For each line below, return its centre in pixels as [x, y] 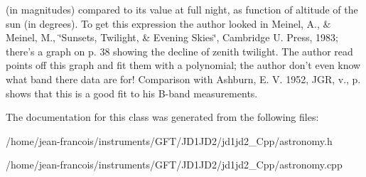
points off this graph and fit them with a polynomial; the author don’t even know [183, 65]
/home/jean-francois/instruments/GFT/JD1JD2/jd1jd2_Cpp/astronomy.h [169, 140]
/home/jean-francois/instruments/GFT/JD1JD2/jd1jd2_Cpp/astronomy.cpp [174, 165]
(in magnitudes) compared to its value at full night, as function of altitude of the [182, 9]
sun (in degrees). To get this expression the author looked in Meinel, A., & [168, 23]
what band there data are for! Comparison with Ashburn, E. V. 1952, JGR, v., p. [183, 79]
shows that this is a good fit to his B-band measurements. [132, 93]
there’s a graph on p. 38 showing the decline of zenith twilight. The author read [179, 51]
